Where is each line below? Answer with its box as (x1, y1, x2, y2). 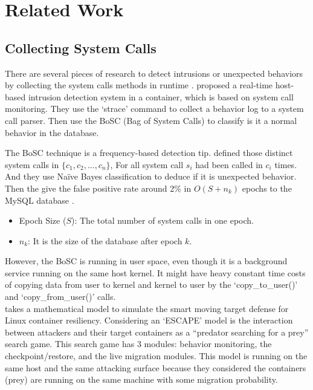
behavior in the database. (5, 126, 99, 138)
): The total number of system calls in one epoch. (71, 214, 254, 227)
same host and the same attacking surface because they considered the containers (5, 361, 306, 374)
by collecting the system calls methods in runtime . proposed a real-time (5, 79, 273, 91)
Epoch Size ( (19, 214, 66, 227)
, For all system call (110, 158, 184, 171)
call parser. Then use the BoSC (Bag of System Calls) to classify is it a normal (5, 114, 297, 126)
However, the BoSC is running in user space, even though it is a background (5, 255, 288, 267)
